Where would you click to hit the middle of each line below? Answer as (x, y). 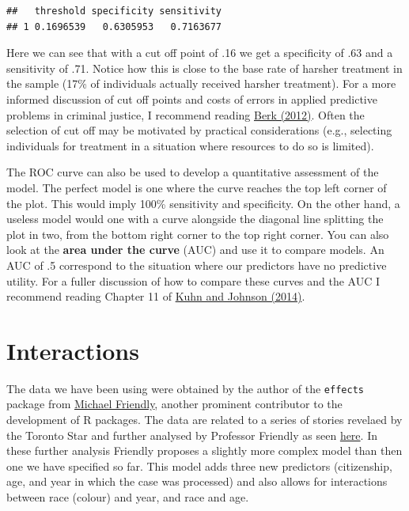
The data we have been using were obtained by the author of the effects (185, 388)
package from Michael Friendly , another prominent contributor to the (174, 404)
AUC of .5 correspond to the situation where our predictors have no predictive (197, 265)
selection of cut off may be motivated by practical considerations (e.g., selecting (199, 130)
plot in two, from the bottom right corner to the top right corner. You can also (198, 234)
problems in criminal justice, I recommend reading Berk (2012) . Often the (186, 114)
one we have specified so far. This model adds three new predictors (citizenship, (199, 466)
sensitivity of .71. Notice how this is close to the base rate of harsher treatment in (204, 68)
